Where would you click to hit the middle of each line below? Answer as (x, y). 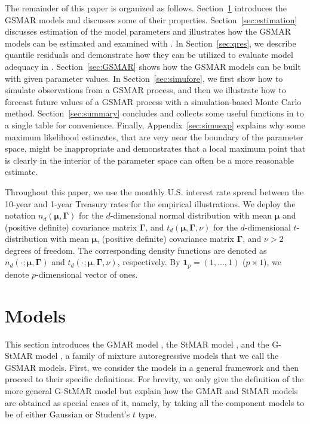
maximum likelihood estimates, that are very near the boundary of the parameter (154, 136)
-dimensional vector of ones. (87, 274)
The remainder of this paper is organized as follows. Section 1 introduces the (146, 8)
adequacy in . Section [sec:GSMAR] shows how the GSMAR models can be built (153, 66)
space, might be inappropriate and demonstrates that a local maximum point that (155, 148)
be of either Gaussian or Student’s (67, 414)
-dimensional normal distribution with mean (191, 215)
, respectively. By (149, 262)
